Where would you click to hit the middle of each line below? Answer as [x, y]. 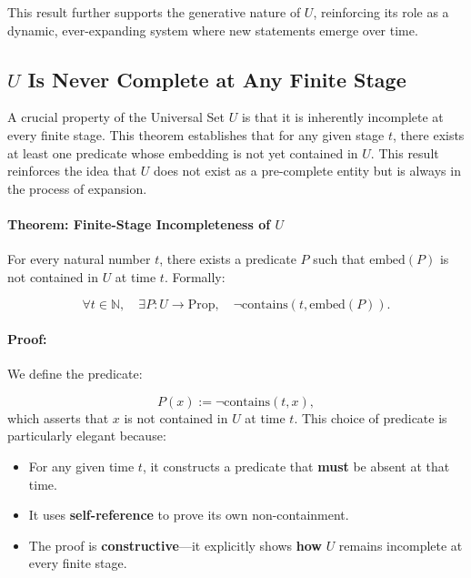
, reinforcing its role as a [381, 12]
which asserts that [58, 417]
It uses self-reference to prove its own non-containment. [189, 515]
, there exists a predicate [228, 259]
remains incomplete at [401, 545]
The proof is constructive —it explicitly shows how [175, 545]
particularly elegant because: [87, 436]
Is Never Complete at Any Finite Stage [217, 79]
